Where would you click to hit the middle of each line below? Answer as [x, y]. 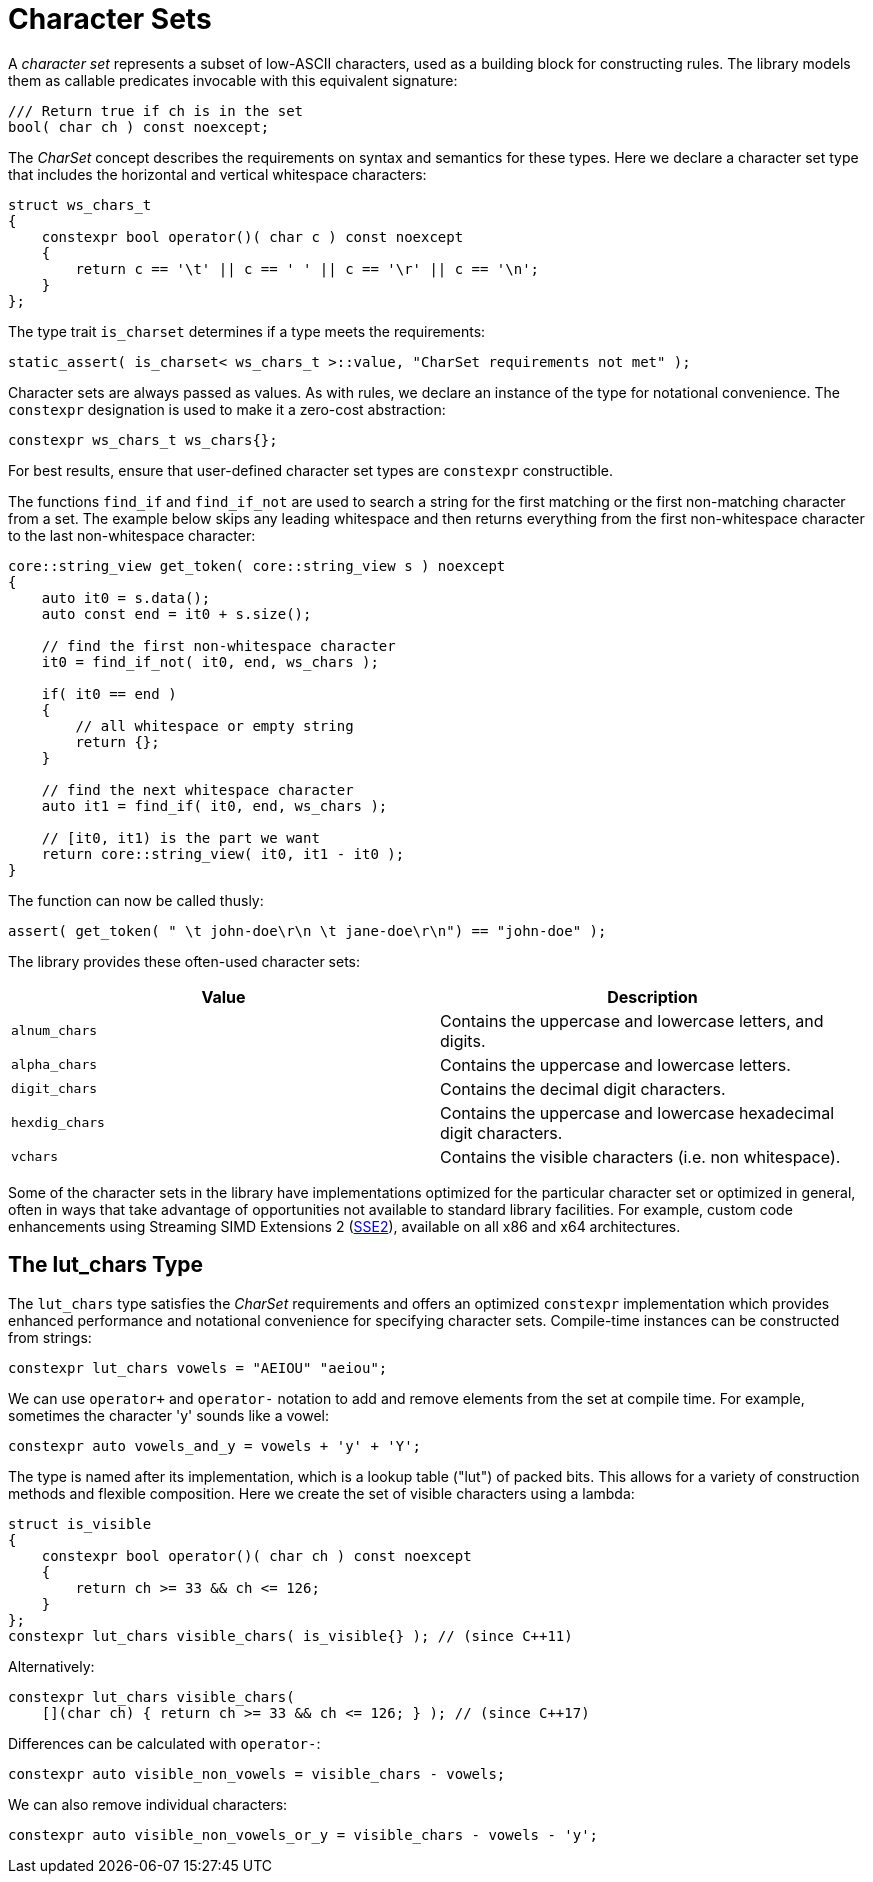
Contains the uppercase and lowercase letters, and [632, 1020]
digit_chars [54, 1089]
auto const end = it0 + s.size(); [176, 613]
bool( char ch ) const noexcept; [139, 126]
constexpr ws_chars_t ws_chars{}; [143, 439]
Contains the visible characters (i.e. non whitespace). [640, 1156]
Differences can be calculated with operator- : [164, 1743]
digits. [463, 1040]
